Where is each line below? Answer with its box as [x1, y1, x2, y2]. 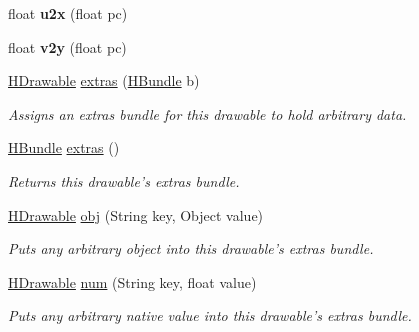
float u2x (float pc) [8, 3, 128, 23]
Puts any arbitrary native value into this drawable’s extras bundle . [8, 305, 412, 326]
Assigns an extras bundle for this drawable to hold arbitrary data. [8, 103, 407, 124]
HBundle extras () [8, 137, 120, 158]
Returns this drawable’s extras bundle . [8, 170, 240, 191]
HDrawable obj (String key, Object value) [8, 204, 264, 225]
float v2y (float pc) [8, 36, 127, 57]
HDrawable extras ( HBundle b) [8, 70, 200, 91]
